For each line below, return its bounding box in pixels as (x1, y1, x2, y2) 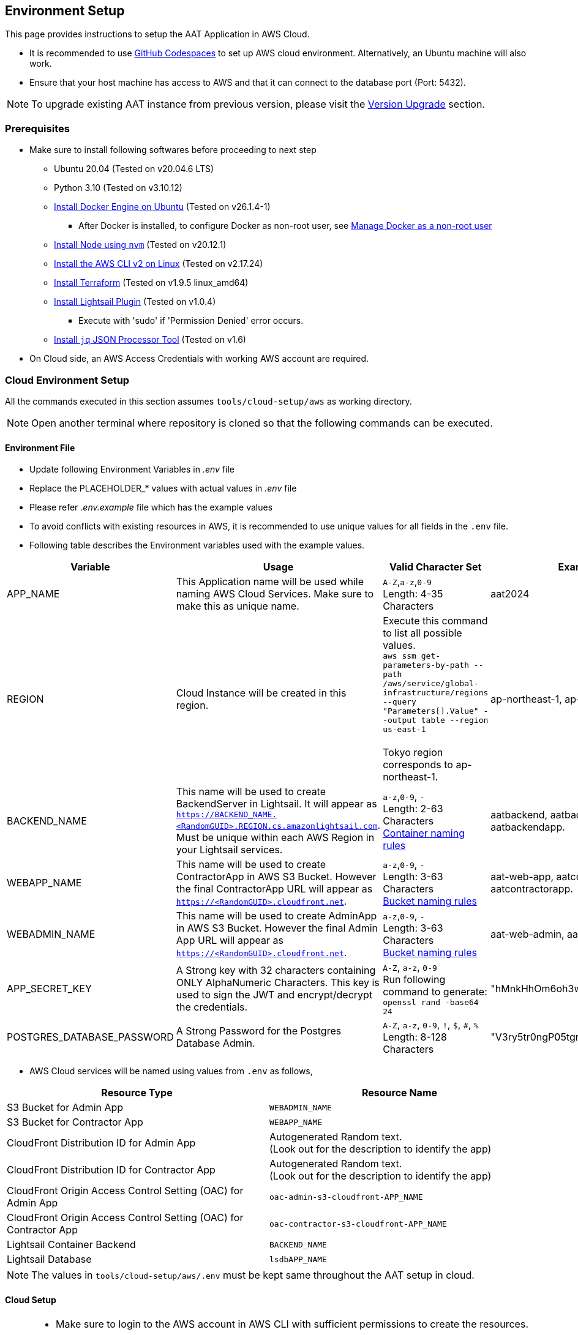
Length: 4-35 (383, 588, 443, 600)
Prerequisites (5, 122, 70, 135)
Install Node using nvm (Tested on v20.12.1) (54, 239, 227, 250)
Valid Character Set (389, 561, 482, 574)
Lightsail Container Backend (7, 1238, 136, 1251)
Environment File (5, 442, 75, 453)
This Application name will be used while (176, 575, 364, 588)
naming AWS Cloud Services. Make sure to (176, 588, 374, 600)
